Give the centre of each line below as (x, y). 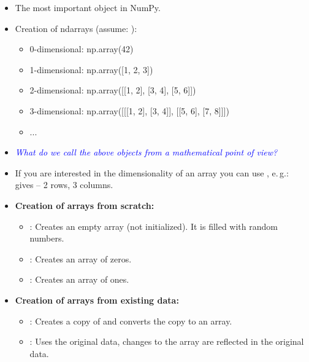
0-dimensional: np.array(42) (82, 49)
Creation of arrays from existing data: (97, 300)
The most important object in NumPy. (88, 7)
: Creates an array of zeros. (81, 258)
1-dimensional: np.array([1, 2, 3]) (91, 69)
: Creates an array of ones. (79, 279)
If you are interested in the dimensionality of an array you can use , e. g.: (152, 172)
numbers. (47, 238)
